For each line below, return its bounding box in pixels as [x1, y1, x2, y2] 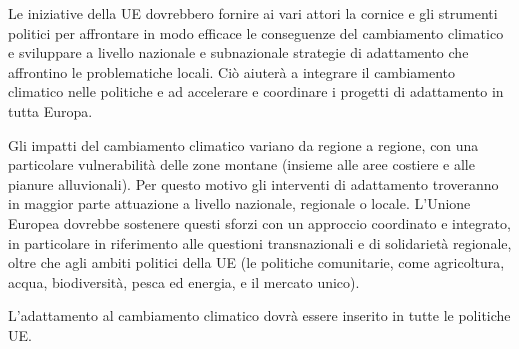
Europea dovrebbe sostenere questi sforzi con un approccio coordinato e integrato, [8, 212, 511, 233]
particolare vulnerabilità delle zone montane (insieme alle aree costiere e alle [8, 154, 475, 175]
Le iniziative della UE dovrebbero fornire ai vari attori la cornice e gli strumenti [8, 3, 498, 23]
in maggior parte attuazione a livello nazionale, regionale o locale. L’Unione [8, 193, 471, 214]
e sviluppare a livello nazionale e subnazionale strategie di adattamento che [8, 42, 469, 63]
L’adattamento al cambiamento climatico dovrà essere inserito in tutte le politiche [8, 305, 511, 326]
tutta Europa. [8, 100, 93, 121]
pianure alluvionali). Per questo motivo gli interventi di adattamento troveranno [8, 173, 499, 194]
